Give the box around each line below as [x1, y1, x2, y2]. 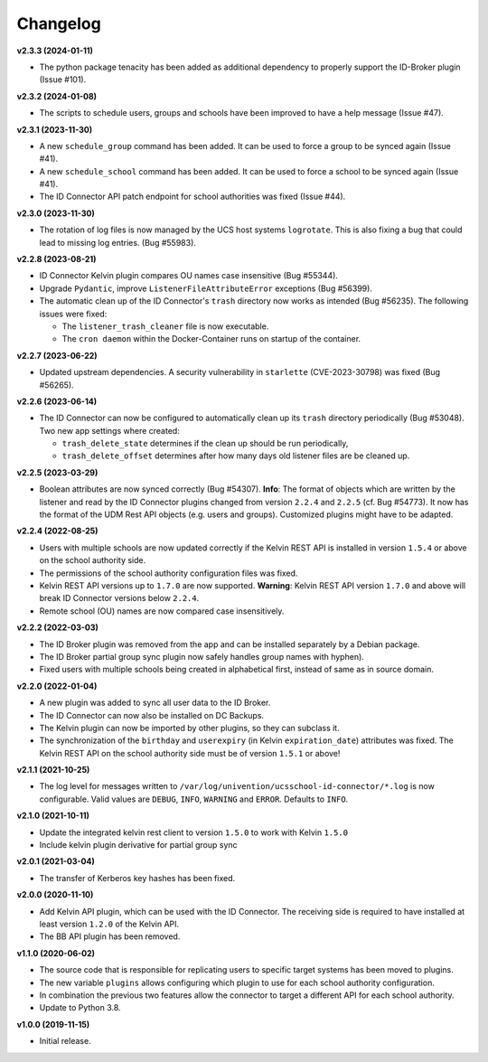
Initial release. [39, 1036, 91, 1047]
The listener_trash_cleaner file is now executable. [61, 321, 269, 332]
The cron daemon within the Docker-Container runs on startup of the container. [61, 334, 361, 344]
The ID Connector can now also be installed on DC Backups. [39, 710, 265, 720]
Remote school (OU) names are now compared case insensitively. [39, 606, 285, 616]
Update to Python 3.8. [39, 1002, 121, 1013]
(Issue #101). [39, 74, 87, 85]
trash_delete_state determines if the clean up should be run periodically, [61, 438, 349, 449]
